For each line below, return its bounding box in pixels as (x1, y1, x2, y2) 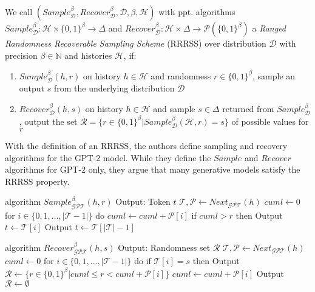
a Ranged (252, 22, 286, 34)
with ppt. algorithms (158, 5, 235, 18)
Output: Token (115, 195, 171, 208)
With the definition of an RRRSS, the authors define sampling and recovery (5, 139, 288, 152)
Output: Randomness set (118, 241, 211, 254)
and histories (64, 48, 112, 61)
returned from (222, 102, 274, 114)
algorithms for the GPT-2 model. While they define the (5, 151, 211, 164)
